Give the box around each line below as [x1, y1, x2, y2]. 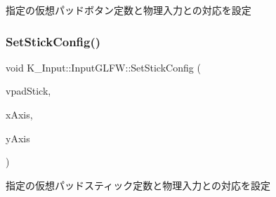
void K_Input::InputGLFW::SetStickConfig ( [6, 60, 201, 74]
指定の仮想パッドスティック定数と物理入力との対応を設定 [6, 177, 271, 192]
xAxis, [6, 107, 33, 121]
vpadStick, [6, 83, 51, 98]
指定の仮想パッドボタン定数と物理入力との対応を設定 [6, 3, 251, 17]
